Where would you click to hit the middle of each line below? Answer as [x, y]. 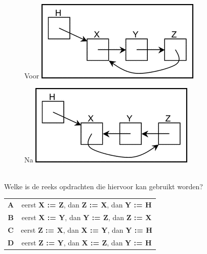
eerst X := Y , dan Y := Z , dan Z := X [87, 217]
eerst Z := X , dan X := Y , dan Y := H [87, 229]
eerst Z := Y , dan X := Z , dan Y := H [87, 242]
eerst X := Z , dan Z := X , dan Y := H [87, 205]
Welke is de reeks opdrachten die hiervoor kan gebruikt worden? [103, 186]
